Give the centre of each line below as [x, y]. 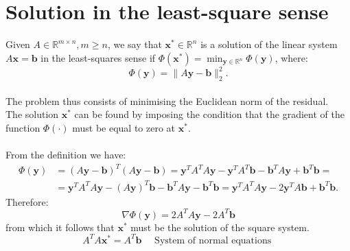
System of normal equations [213, 240]
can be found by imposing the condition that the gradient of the [209, 114]
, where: [291, 57]
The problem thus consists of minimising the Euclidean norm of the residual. [167, 100]
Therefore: [27, 201]
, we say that [135, 44]
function [23, 127]
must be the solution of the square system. [220, 227]
